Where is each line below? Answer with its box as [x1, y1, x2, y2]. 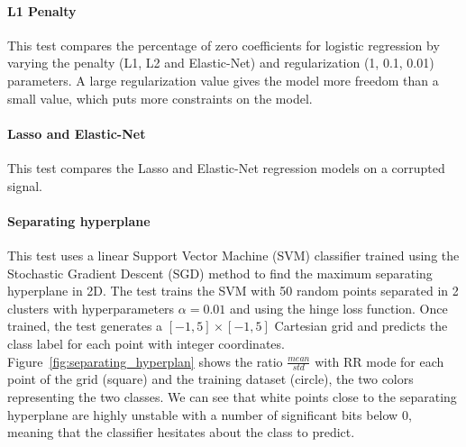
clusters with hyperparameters [7, 298, 175, 317]
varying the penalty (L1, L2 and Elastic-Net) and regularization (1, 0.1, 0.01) [7, 53, 434, 72]
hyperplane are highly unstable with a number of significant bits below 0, [7, 405, 412, 424]
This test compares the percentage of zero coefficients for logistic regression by [7, 35, 440, 54]
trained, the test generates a [7, 316, 163, 335]
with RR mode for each [315, 351, 444, 370]
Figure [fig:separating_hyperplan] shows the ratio [7, 351, 283, 370]
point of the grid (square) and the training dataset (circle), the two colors [7, 369, 414, 388]
